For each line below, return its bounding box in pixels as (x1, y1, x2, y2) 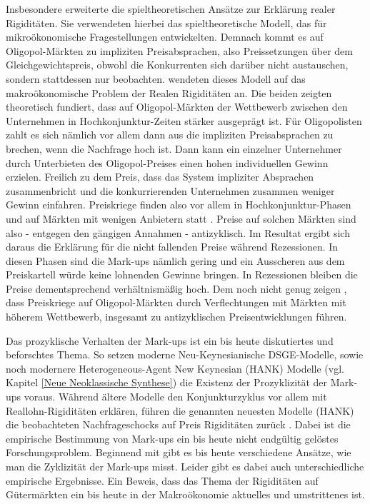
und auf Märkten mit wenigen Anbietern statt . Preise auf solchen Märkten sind (6, 211, 356, 226)
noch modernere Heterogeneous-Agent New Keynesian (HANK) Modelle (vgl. (6, 361, 344, 376)
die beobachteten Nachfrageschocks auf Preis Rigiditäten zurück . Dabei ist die (6, 417, 351, 432)
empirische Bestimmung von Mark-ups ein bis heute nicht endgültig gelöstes (6, 430, 339, 445)
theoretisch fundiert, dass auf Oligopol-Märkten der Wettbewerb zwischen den (6, 99, 348, 114)
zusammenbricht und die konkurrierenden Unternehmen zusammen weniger (6, 183, 335, 198)
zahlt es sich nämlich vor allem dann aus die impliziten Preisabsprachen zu (6, 127, 334, 142)
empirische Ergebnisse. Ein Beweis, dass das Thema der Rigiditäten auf (6, 473, 319, 488)
